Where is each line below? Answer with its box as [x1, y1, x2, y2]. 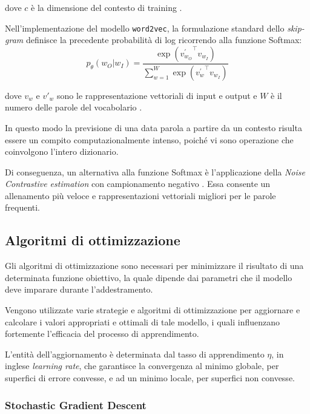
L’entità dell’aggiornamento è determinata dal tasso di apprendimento [5, 347, 265, 360]
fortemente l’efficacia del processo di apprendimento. [5, 327, 199, 340]
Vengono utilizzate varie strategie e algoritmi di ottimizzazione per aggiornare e [5, 304, 300, 316]
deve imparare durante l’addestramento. [5, 283, 153, 296]
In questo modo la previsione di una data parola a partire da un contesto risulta [5, 121, 302, 134]
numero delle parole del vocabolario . [5, 101, 142, 114]
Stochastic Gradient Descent [5, 397, 147, 412]
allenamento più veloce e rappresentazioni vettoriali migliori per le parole [5, 189, 276, 202]
